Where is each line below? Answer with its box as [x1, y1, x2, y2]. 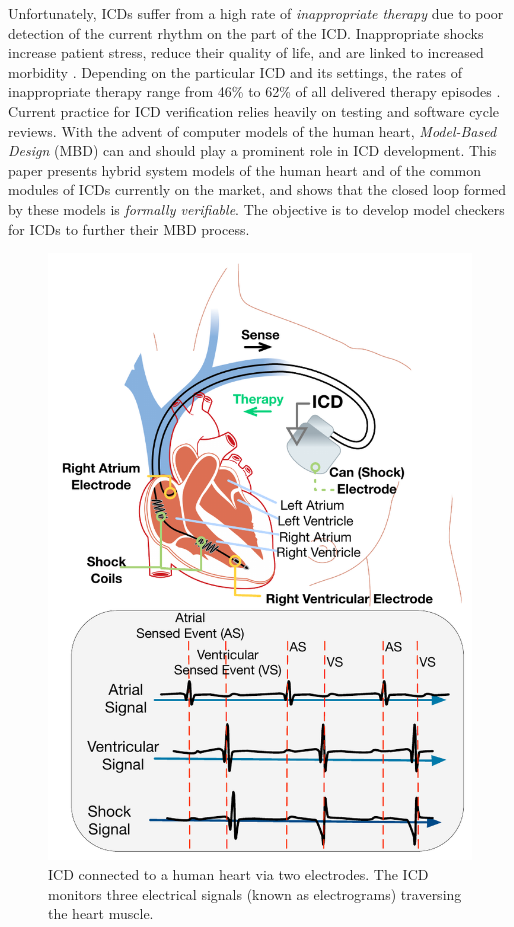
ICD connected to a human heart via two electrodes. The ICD [48, 863, 429, 884]
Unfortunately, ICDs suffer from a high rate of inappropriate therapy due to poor [8, 3, 504, 23]
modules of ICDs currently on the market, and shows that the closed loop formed [8, 179, 507, 200]
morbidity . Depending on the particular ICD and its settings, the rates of [8, 61, 462, 82]
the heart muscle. [48, 903, 154, 924]
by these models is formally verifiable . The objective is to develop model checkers [8, 198, 505, 219]
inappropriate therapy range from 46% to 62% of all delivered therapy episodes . [8, 81, 501, 102]
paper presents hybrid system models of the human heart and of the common [8, 159, 482, 180]
